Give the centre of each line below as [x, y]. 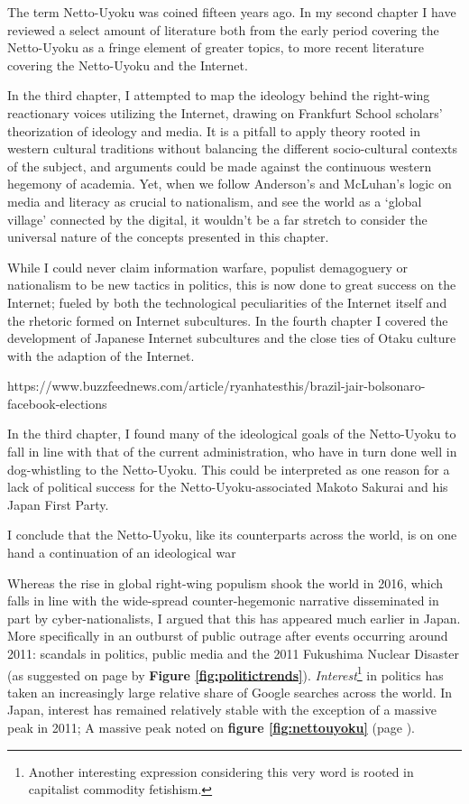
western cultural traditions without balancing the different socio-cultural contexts [233, 148]
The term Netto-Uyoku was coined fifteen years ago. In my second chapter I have [232, 12]
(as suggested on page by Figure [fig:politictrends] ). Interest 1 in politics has [225, 673]
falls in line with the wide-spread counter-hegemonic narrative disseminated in [223, 601]
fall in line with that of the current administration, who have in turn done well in [232, 452]
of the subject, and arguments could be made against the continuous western [220, 166]
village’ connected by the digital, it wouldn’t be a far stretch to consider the [217, 219]
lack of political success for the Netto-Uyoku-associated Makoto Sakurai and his [228, 487]
